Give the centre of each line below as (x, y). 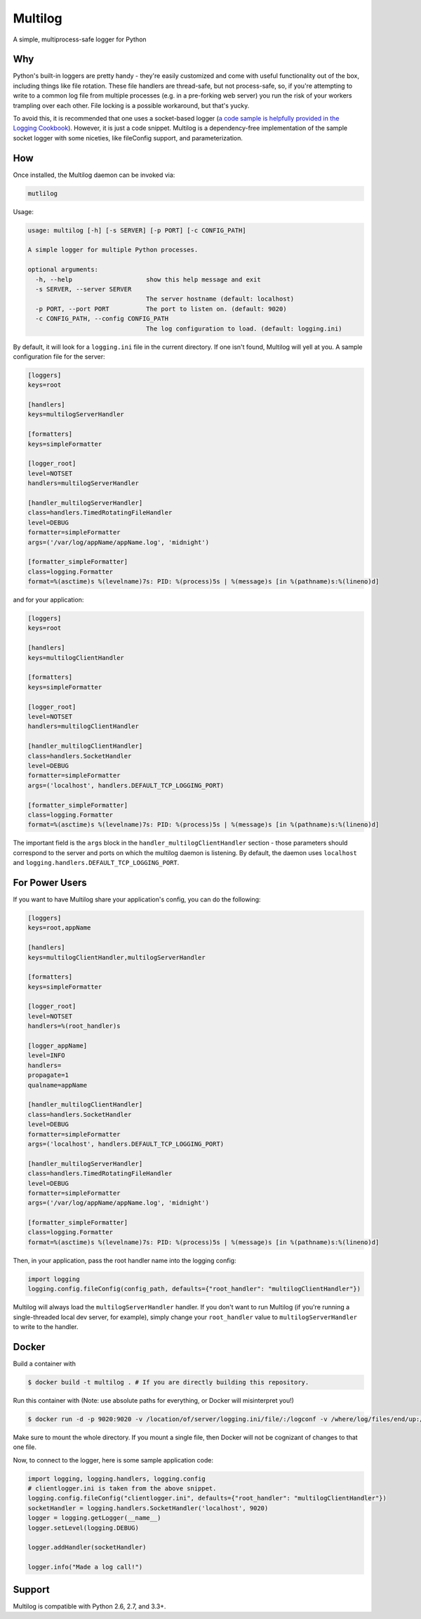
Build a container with (45, 1363)
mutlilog (43, 193)
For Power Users (50, 882)
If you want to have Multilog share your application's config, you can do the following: (137, 899)
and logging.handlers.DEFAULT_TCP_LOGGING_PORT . (96, 863)
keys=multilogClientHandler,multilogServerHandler (117, 957)
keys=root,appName (59, 928)
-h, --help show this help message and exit (148, 279)
